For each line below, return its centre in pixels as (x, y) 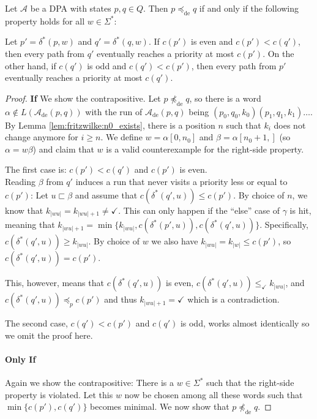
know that (24, 210)
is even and (212, 41)
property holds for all (45, 21)
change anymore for (42, 137)
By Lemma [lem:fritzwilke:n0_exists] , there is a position (110, 125)
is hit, (300, 210)
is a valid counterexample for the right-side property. (205, 149)
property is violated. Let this (59, 394)
